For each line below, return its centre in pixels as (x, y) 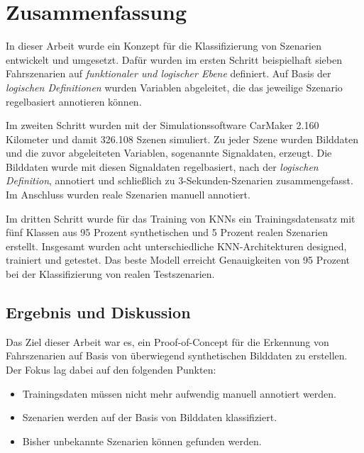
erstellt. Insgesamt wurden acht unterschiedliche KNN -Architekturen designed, (176, 246)
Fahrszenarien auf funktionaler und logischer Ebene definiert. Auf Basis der (169, 73)
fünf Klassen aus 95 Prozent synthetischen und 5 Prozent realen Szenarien (167, 232)
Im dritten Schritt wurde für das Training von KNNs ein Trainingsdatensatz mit (181, 218)
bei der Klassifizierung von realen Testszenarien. (110, 274)
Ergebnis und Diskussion (98, 312)
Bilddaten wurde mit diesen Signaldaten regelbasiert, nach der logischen (162, 166)
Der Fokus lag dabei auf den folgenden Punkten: (111, 370)
